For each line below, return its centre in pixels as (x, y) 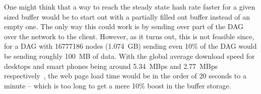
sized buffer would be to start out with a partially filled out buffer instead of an (127, 16)
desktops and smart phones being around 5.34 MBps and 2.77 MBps (111, 66)
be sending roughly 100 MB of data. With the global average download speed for (129, 56)
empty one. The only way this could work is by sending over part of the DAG (124, 26)
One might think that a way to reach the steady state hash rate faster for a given (130, 7)
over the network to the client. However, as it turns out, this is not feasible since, (129, 36)
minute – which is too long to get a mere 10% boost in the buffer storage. (118, 85)
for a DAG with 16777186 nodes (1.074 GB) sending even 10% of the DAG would (130, 46)
